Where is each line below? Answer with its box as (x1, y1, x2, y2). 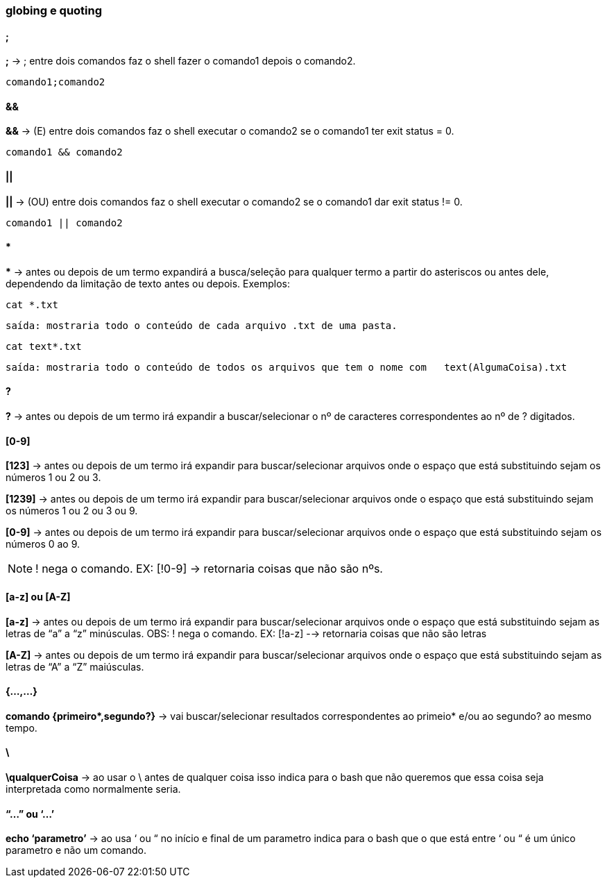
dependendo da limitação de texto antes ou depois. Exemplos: (6, 277, 291, 289)
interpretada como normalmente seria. (6, 782, 181, 795)
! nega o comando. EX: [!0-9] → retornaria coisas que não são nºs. (35, 562, 383, 576)
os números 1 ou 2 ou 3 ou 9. (6, 505, 138, 517)
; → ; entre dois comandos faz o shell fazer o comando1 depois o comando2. (6, 55, 356, 67)
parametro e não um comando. (6, 844, 146, 857)
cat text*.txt (6, 340, 82, 352)
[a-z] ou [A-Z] (6, 590, 71, 603)
